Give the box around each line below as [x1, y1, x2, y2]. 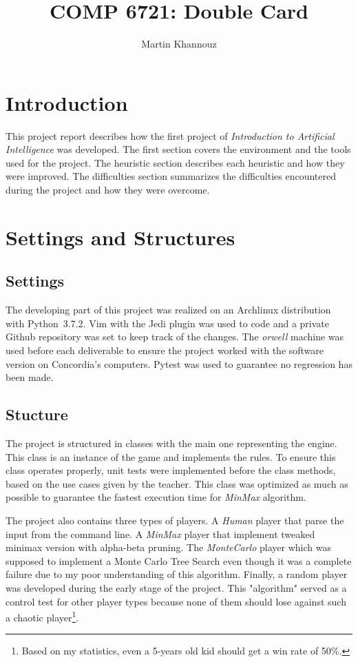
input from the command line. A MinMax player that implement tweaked [6, 526, 315, 541]
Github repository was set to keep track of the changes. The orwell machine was [6, 329, 344, 344]
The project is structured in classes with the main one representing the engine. [6, 435, 337, 450]
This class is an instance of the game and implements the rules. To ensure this [6, 449, 336, 464]
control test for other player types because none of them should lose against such [6, 594, 346, 608]
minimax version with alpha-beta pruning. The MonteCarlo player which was [6, 540, 331, 555]
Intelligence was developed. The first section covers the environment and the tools [6, 142, 351, 156]
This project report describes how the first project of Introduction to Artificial [6, 128, 335, 143]
